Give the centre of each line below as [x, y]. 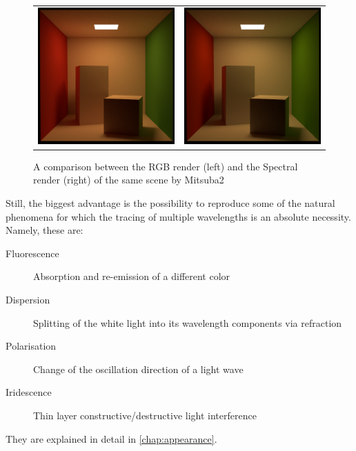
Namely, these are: [44, 230]
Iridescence [29, 392]
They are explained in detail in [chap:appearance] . [111, 438]
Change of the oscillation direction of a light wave [138, 369]
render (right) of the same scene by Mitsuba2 [129, 180]
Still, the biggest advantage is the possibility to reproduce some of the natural [170, 203]
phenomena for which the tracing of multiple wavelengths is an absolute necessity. [178, 216]
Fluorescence [32, 253]
